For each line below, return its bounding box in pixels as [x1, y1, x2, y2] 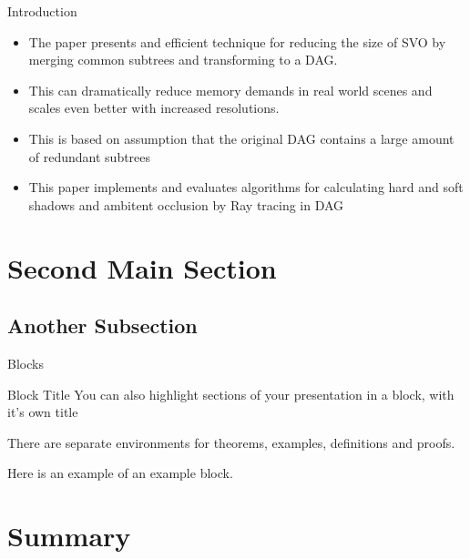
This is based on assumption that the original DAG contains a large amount [28, 128, 455, 147]
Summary [7, 517, 131, 554]
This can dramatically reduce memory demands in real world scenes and [28, 80, 433, 99]
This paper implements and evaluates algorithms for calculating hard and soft [28, 178, 464, 197]
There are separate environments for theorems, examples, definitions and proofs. [7, 432, 455, 452]
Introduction [7, 2, 77, 20]
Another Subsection [7, 311, 198, 340]
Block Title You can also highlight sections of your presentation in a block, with [7, 384, 455, 403]
